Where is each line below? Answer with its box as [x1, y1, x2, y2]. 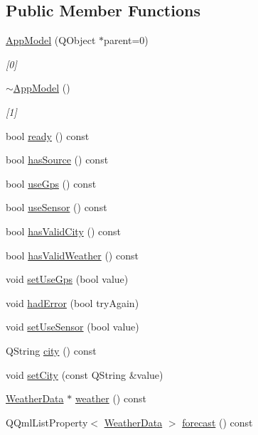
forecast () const [182, 414, 253, 429]
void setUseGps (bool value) [6, 272, 129, 286]
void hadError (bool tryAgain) [6, 295, 139, 310]
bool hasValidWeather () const [6, 247, 139, 262]
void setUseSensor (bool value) [6, 319, 139, 334]
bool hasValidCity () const [6, 223, 121, 238]
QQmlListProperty [6, 414, 88, 429]
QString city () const [6, 343, 97, 358]
